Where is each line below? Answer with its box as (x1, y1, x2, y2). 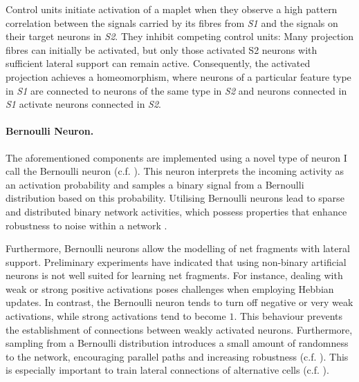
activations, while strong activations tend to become (6, 309, 226, 323)
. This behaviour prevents (234, 309, 342, 323)
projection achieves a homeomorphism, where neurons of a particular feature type (6, 69, 351, 84)
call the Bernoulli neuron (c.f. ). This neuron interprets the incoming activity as (6, 164, 344, 178)
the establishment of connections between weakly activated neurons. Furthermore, (6, 322, 353, 336)
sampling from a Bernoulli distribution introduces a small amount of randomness (6, 336, 349, 350)
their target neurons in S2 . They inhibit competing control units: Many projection (6, 29, 354, 44)
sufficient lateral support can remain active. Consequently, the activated (6, 56, 311, 70)
